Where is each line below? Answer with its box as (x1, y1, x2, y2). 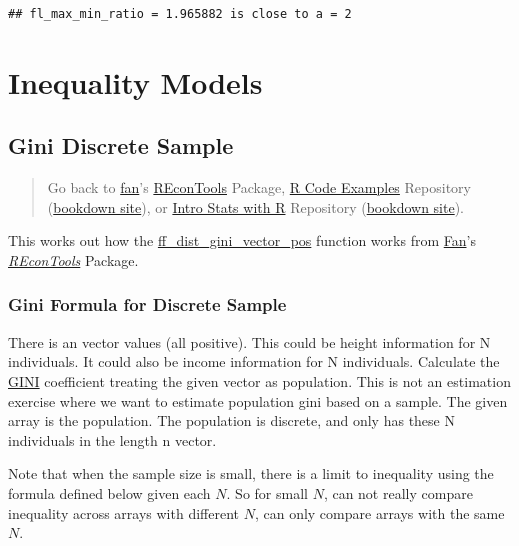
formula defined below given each (8, 482, 211, 503)
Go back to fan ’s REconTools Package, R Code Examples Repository (47, 177, 471, 198)
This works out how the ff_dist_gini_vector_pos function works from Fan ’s (8, 230, 476, 251)
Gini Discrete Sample (8, 130, 234, 161)
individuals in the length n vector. (8, 429, 217, 450)
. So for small (226, 482, 308, 503)
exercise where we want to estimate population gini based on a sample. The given (8, 390, 508, 411)
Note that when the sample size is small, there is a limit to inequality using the (8, 463, 494, 484)
